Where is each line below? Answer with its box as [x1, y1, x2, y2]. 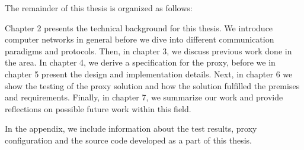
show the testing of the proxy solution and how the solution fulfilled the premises [5, 79, 300, 92]
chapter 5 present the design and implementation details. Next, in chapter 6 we [5, 67, 293, 80]
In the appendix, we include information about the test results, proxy [5, 122, 257, 135]
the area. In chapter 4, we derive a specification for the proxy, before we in [5, 56, 276, 69]
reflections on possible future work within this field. [5, 102, 191, 115]
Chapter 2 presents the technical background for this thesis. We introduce [5, 21, 273, 34]
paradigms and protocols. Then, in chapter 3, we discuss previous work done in [5, 44, 292, 57]
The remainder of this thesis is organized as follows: [5, 2, 193, 14]
